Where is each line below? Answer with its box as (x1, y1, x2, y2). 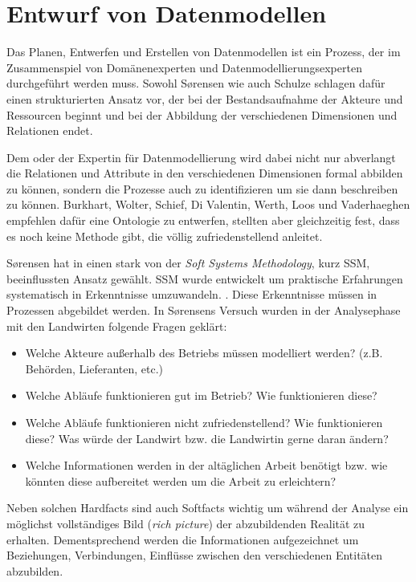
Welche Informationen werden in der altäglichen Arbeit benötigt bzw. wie (25, 457, 388, 474)
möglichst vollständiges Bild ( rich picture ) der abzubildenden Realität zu (6, 515, 365, 531)
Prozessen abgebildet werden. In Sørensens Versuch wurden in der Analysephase (6, 302, 401, 319)
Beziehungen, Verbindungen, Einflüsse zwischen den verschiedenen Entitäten (6, 547, 383, 564)
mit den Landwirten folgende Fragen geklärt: (6, 317, 227, 334)
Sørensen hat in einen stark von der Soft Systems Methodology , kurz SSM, (6, 254, 370, 271)
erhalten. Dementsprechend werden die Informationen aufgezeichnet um (6, 531, 359, 547)
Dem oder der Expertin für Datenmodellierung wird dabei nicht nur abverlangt (6, 149, 396, 165)
